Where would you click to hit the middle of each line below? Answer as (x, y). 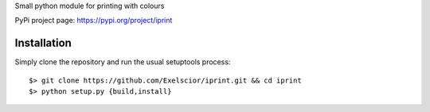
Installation (43, 43)
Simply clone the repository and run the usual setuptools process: (123, 62)
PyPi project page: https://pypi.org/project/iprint (94, 21)
